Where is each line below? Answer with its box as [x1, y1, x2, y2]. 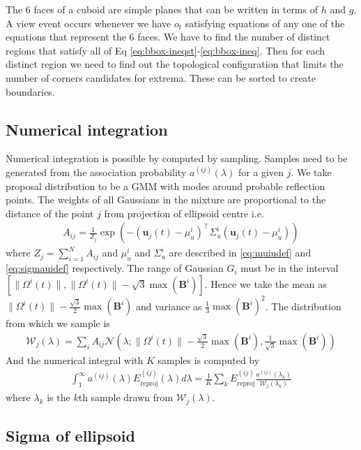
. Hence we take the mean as [204, 276, 327, 291]
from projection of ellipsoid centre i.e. [104, 205, 264, 220]
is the [47, 390, 70, 405]
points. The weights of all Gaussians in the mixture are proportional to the [6, 192, 326, 207]
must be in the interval [240, 261, 339, 275]
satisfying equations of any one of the [185, 15, 345, 30]
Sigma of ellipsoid [6, 425, 135, 447]
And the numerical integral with [6, 352, 144, 367]
